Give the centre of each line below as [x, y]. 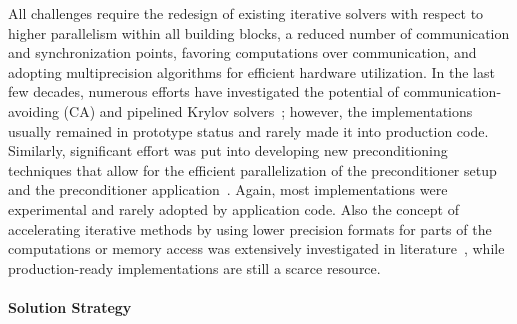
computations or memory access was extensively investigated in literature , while [256, 248]
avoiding [33, 110]
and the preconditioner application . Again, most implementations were [228, 189]
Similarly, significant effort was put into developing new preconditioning [228, 150]
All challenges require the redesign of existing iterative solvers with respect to [246, 13]
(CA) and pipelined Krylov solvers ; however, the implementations [268, 110]
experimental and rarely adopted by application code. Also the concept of [233, 208]
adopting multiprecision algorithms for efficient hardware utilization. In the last [251, 71]
